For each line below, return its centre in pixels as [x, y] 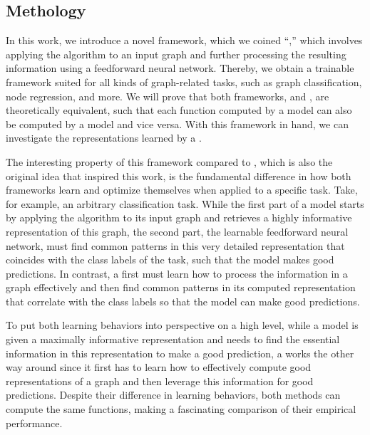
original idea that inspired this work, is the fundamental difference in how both [179, 175]
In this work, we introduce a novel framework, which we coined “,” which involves [184, 40]
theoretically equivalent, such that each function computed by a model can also [179, 110]
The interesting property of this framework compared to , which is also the [169, 161]
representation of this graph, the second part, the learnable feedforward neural [177, 231]
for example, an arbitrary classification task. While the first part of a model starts [185, 203]
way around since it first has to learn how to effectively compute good [159, 367]
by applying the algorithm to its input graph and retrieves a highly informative [179, 217]
